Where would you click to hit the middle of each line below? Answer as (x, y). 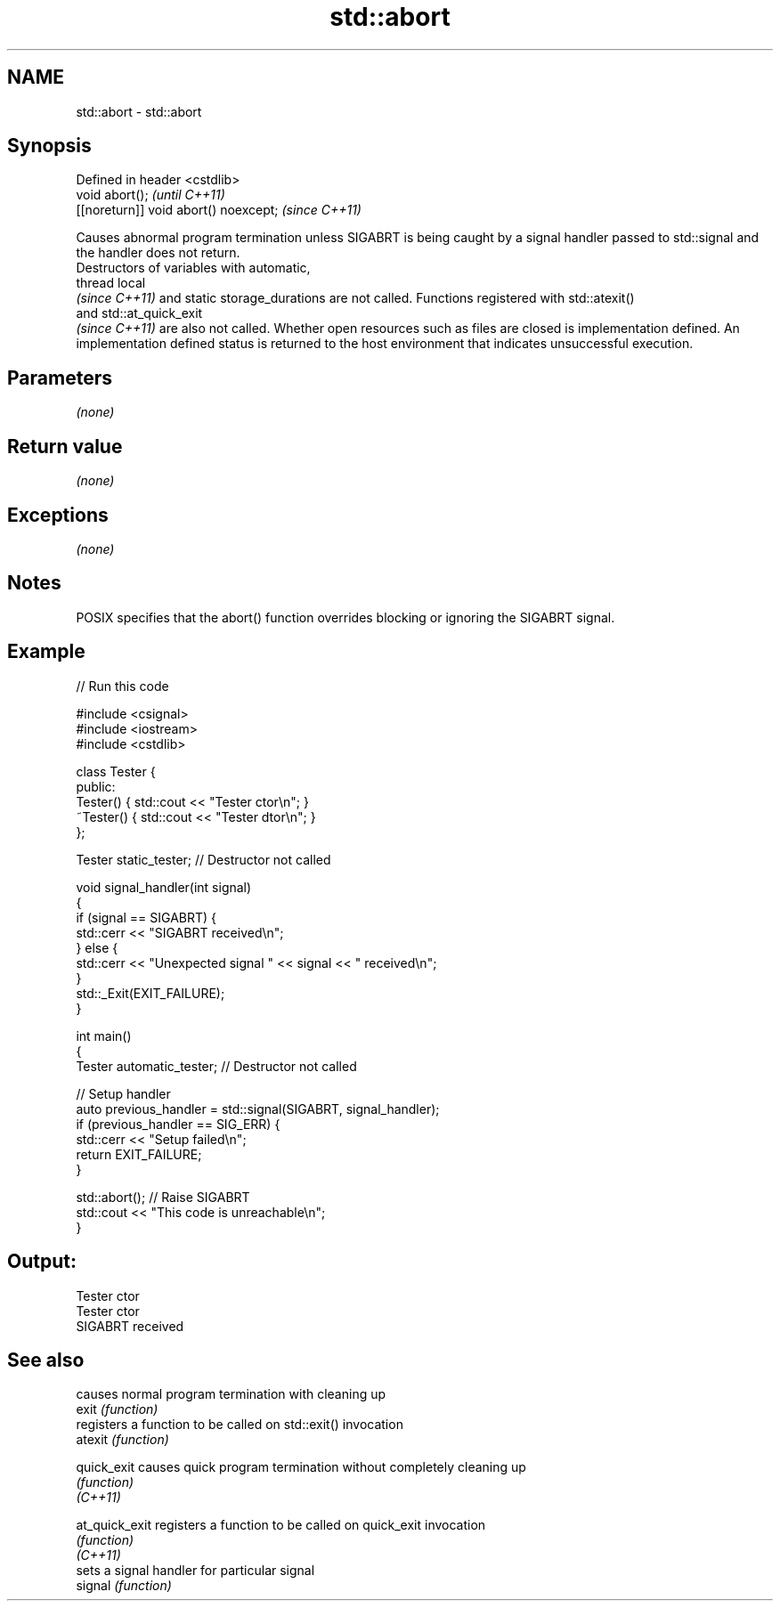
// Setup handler (123, 1093)
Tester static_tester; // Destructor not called (203, 859)
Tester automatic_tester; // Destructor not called (216, 1066)
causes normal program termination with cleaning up (231, 1394)
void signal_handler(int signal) (164, 887)
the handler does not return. (158, 253)
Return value (65, 446)
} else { (97, 947)
